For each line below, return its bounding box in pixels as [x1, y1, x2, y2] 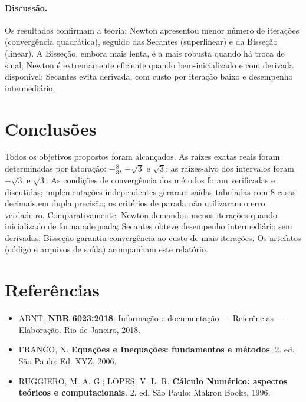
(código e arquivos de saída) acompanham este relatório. [5, 243, 208, 255]
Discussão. [5, 1, 48, 14]
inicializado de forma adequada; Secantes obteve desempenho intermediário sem [5, 220, 292, 232]
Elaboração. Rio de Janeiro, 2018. [18, 323, 141, 335]
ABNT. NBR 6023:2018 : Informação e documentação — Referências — [18, 312, 285, 324]
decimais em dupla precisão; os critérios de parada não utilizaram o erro [5, 197, 265, 209]
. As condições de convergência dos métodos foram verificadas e [46, 173, 275, 186]
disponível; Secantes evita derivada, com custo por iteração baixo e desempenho [5, 70, 293, 83]
